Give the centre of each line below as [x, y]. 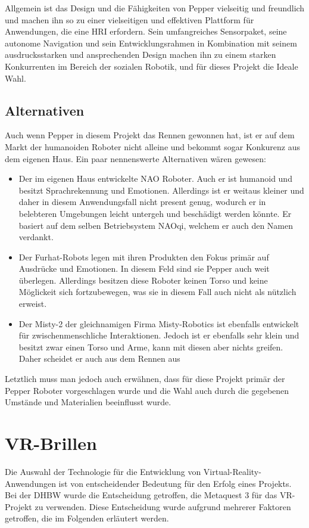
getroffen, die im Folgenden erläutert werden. [87, 518]
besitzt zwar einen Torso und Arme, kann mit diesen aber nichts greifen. [151, 347]
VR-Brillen [51, 443]
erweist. [33, 304]
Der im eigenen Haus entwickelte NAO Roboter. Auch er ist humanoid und [155, 178]
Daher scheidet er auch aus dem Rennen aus [99, 358]
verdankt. [36, 237]
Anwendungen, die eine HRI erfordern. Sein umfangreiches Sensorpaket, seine [146, 31]
